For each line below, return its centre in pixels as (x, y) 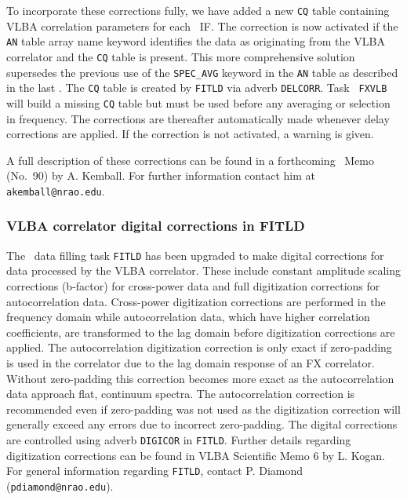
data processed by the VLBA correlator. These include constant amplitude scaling (203, 270)
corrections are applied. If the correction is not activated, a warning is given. (190, 134)
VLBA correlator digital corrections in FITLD (156, 226)
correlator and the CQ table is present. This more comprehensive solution (181, 56)
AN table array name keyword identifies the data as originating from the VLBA (196, 41)
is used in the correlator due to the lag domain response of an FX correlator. (191, 363)
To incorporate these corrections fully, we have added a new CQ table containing (198, 10)
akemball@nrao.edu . (56, 190)
